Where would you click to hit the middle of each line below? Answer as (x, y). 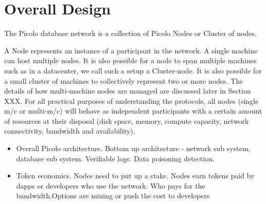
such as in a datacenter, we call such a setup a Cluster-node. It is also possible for (133, 70)
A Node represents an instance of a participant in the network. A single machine (131, 50)
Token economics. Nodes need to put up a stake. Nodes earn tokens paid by (135, 175)
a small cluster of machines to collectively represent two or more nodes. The (124, 80)
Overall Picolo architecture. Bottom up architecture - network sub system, (133, 148)
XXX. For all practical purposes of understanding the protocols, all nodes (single (131, 100)
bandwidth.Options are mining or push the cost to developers (113, 196)
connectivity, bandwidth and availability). (70, 131)
